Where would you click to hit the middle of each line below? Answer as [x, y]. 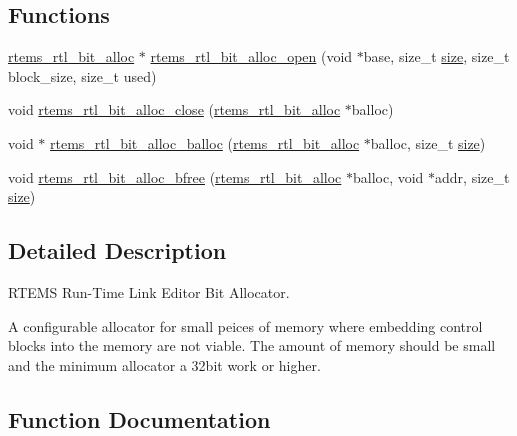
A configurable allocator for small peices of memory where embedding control [245, 325]
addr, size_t [472, 176]
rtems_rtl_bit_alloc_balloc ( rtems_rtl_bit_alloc [205, 142]
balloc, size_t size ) [428, 142]
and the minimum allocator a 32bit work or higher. [164, 364]
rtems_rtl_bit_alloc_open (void [251, 56]
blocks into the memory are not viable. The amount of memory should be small [252, 345]
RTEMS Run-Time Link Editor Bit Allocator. [149, 291]
